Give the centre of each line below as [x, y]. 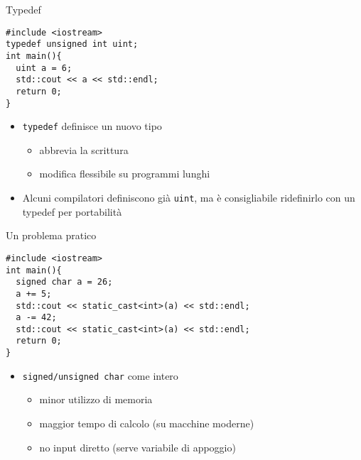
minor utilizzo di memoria [96, 399]
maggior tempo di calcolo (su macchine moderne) [147, 423]
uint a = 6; [44, 68]
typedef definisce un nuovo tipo [92, 126]
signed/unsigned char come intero [100, 375]
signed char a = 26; [64, 282]
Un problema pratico [51, 235]
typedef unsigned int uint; [72, 44]
